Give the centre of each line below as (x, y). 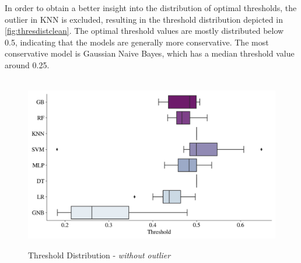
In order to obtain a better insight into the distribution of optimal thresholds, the (151, 8)
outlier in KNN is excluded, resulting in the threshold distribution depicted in (144, 19)
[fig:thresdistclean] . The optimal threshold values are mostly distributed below (144, 31)
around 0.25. (27, 64)
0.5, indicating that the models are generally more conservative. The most (137, 42)
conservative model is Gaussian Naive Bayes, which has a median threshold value (150, 53)
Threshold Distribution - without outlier (99, 255)
